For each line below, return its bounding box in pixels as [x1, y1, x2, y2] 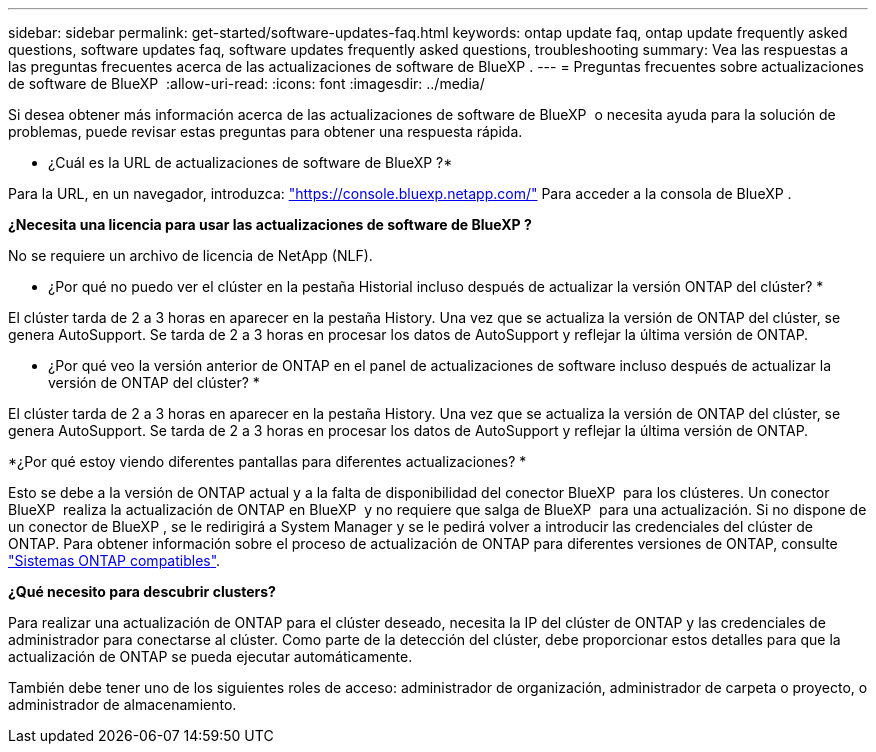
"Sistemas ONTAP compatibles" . [8, 552, 221, 569]
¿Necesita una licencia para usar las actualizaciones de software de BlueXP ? [8, 216, 532, 233]
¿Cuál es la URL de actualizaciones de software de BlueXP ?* [48, 154, 453, 171]
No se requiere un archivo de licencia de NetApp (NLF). [8, 247, 373, 264]
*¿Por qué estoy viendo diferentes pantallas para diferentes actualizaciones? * [8, 453, 527, 470]
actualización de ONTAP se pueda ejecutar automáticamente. [8, 648, 413, 665]
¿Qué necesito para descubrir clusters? [8, 583, 276, 600]
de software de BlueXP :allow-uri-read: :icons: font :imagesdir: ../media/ [8, 75, 485, 92]
